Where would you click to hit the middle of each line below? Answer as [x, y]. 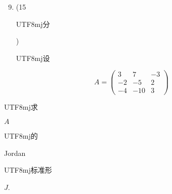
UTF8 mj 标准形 [28, 170]
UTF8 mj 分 [33, 24]
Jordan [15, 153]
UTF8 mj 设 [33, 58]
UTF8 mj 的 [21, 136]
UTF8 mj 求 [21, 106]
